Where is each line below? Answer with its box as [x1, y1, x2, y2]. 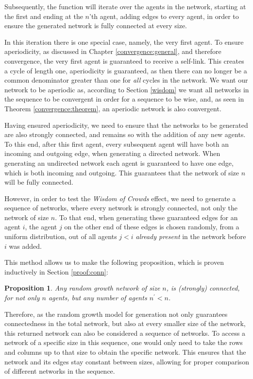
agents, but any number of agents [48, 293, 147, 303]
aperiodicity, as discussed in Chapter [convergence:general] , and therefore [4, 46, 221, 56]
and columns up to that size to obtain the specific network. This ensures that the [4, 347, 246, 357]
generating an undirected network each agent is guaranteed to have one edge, [4, 157, 234, 168]
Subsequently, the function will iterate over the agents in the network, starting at [4, 1, 246, 11]
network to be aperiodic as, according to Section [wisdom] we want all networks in [4, 84, 249, 94]
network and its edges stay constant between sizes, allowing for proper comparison [4, 356, 249, 366]
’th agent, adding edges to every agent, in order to [89, 11, 239, 21]
